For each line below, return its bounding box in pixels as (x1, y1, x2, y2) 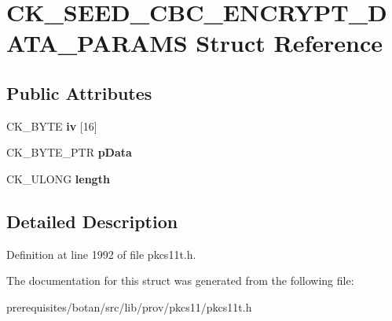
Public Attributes (6, 80, 152, 105)
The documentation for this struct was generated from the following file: (6, 272, 354, 289)
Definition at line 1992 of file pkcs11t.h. (6, 245, 196, 262)
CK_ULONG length (6, 170, 110, 186)
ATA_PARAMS (6, 27, 188, 59)
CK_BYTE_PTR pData (6, 144, 132, 160)
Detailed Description (6, 208, 178, 233)
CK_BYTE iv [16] (6, 117, 97, 134)
